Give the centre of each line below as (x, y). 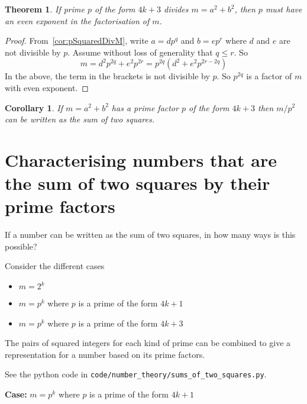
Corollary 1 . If (34, 107)
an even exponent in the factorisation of (77, 20)
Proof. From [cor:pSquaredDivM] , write (77, 41)
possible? (21, 246)
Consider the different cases (55, 266)
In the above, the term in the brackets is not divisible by (107, 76)
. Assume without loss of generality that (140, 52)
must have (284, 9)
